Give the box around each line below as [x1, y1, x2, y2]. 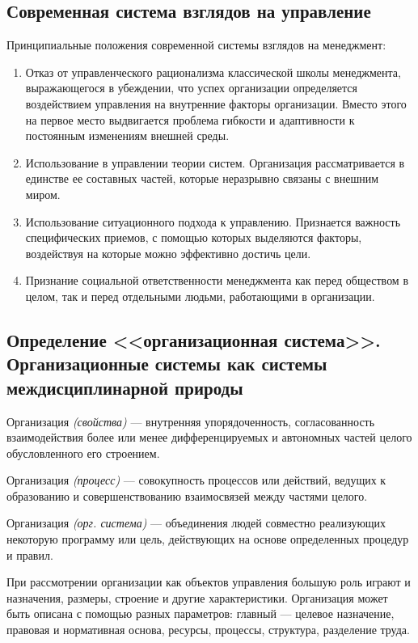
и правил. [6, 546, 53, 563]
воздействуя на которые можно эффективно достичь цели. [25, 244, 311, 261]
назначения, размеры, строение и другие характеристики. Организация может [6, 589, 388, 606]
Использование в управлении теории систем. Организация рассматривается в [25, 154, 405, 171]
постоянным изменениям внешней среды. [25, 127, 230, 144]
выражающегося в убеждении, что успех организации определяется [25, 79, 358, 96]
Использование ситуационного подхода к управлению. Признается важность [25, 213, 401, 230]
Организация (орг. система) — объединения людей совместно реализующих [6, 514, 386, 531]
